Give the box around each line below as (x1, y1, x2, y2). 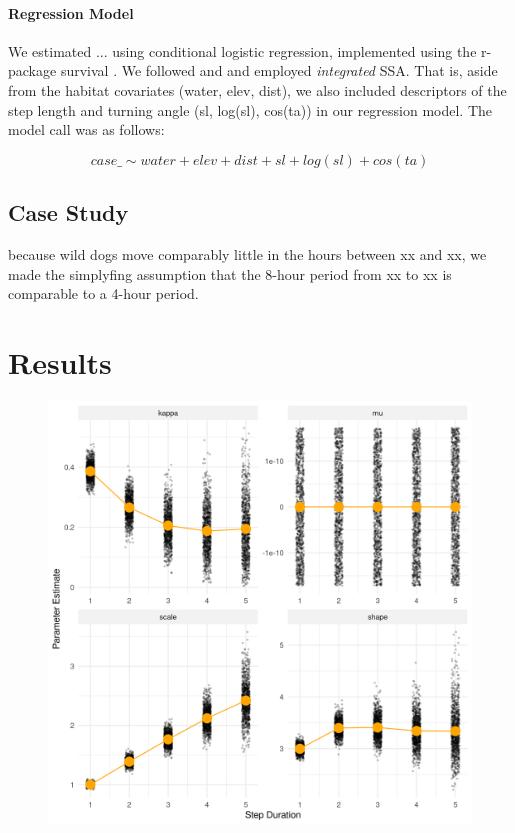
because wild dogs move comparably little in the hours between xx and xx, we (8, 243, 487, 264)
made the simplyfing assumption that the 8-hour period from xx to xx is (8, 263, 452, 284)
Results (8, 341, 112, 382)
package (8, 60, 57, 81)
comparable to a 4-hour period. (8, 283, 199, 304)
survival (60, 60, 109, 81)
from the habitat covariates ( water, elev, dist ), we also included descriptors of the (8, 79, 507, 100)
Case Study (8, 197, 129, 228)
